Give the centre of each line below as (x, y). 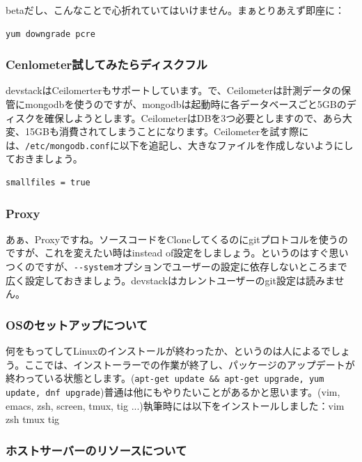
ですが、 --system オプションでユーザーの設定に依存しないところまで (191, 267)
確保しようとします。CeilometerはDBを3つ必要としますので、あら (193, 117)
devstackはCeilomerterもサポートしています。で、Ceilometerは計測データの (173, 90)
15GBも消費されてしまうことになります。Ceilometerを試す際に (167, 131)
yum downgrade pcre (50, 34)
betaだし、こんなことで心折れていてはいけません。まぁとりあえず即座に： (175, 10)
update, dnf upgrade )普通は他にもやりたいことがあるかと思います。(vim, (173, 391)
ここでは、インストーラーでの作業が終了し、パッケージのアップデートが (190, 364)
